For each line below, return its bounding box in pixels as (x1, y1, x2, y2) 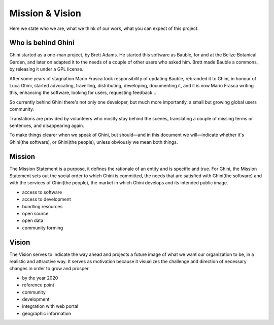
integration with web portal (22, 303, 79, 309)
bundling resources (22, 203, 63, 209)
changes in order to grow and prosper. (9, 266, 90, 272)
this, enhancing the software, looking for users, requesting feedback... (9, 89, 157, 96)
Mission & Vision (9, 8, 81, 19)
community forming (22, 224, 63, 231)
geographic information (22, 310, 72, 316)
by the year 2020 (22, 275, 58, 281)
